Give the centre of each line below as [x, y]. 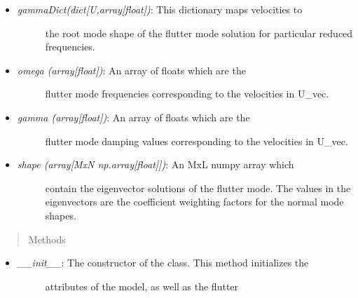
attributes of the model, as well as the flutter [142, 286]
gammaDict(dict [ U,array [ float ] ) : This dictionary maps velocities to [160, 9]
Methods [47, 239]
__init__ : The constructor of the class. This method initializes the [163, 263]
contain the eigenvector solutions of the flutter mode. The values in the [198, 188]
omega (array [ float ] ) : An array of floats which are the [131, 70]
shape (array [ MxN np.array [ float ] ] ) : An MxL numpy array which [156, 164]
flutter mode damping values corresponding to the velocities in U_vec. [197, 141]
